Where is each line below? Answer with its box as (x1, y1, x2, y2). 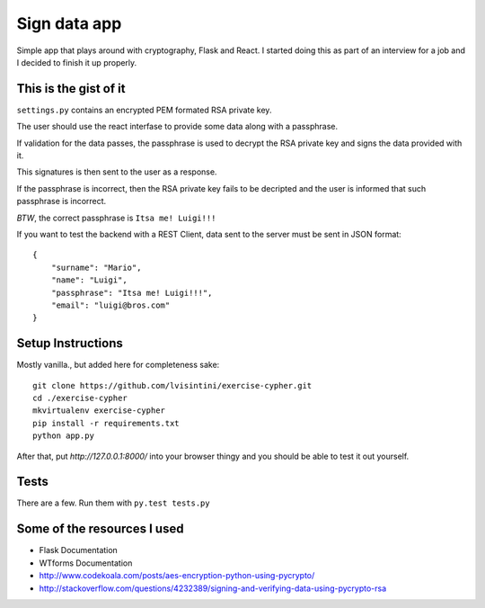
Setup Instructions (16, 335, 123, 351)
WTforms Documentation (39, 558, 133, 568)
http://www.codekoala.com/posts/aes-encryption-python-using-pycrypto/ (39, 570, 315, 581)
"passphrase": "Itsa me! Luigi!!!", (50, 288, 213, 298)
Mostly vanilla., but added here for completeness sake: (16, 360, 220, 371)
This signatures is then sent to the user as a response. (16, 166, 217, 177)
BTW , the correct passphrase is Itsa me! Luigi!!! (16, 212, 216, 223)
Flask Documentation (39, 545, 119, 556)
